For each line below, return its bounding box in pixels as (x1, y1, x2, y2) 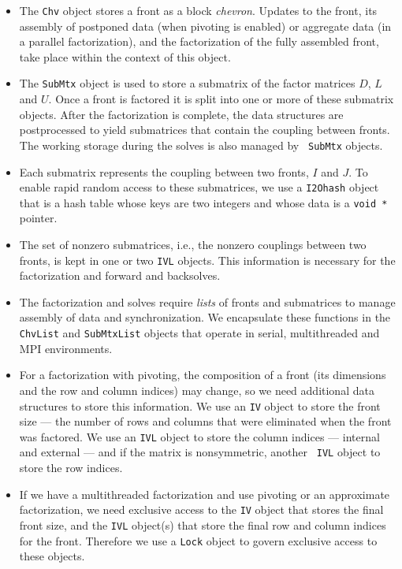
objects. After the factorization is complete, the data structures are (19, 106, 344, 122)
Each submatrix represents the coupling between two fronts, (19, 163, 309, 180)
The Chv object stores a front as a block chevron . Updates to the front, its (19, 2, 378, 18)
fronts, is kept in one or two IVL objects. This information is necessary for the (19, 251, 396, 268)
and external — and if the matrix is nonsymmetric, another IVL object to (19, 444, 381, 460)
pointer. (19, 210, 58, 226)
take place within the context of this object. (19, 48, 231, 65)
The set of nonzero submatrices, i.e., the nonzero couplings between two (19, 236, 367, 253)
